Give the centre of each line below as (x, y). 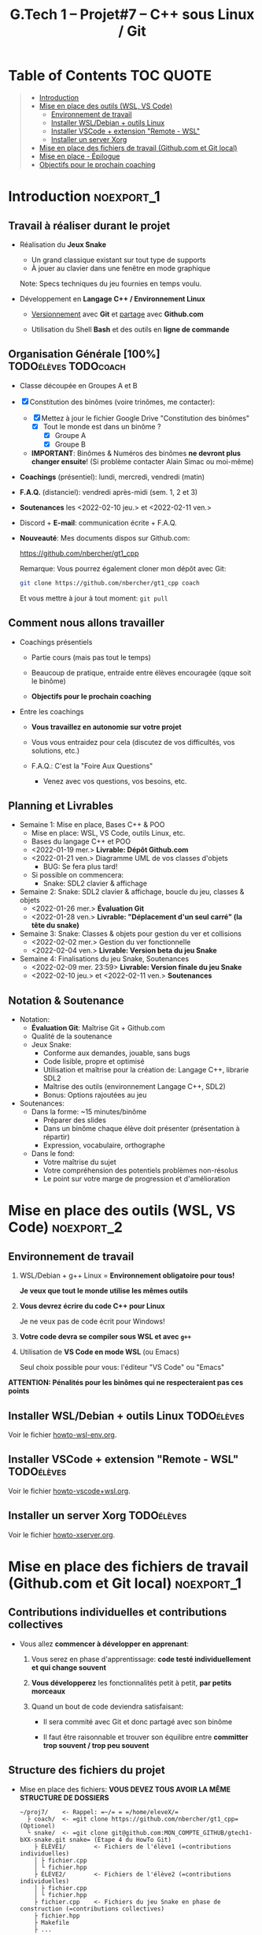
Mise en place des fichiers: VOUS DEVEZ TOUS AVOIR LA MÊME (125, 1789)
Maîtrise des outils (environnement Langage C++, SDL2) (134, 1087)
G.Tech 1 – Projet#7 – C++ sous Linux (132, 15)
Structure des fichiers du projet (87, 1770)
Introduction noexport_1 (84, 197)
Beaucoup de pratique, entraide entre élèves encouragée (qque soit (141, 672)
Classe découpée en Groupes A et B (78, 385)
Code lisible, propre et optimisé (94, 1061)
